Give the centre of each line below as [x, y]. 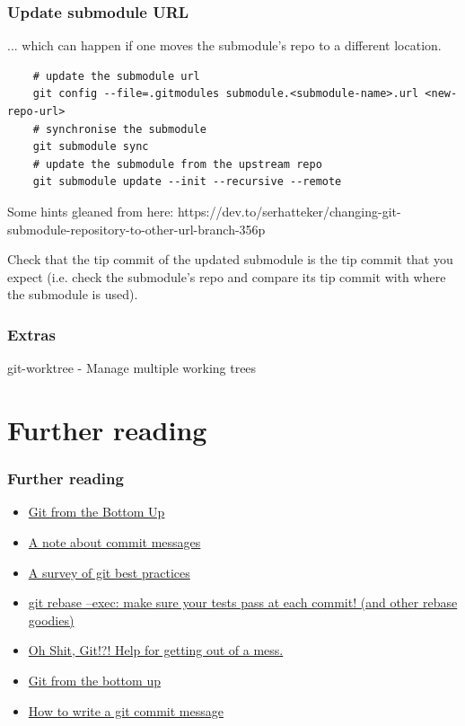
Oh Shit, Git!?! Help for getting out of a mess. [156, 650]
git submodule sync [91, 147]
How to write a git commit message [126, 710]
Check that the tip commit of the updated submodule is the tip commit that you [230, 259]
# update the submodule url [116, 76]
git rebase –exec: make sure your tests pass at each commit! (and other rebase [243, 602]
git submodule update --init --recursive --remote [187, 182]
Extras [31, 334]
